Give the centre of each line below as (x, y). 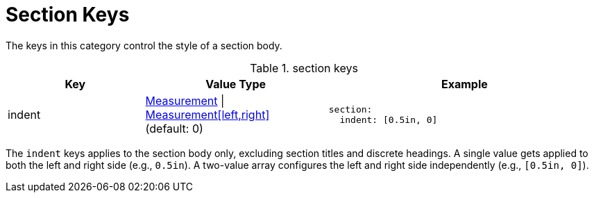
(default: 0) (174, 128)
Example (464, 84)
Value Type (236, 84)
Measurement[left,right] (207, 114)
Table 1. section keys (304, 68)
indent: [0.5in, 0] (389, 119)
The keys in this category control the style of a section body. (144, 45)
